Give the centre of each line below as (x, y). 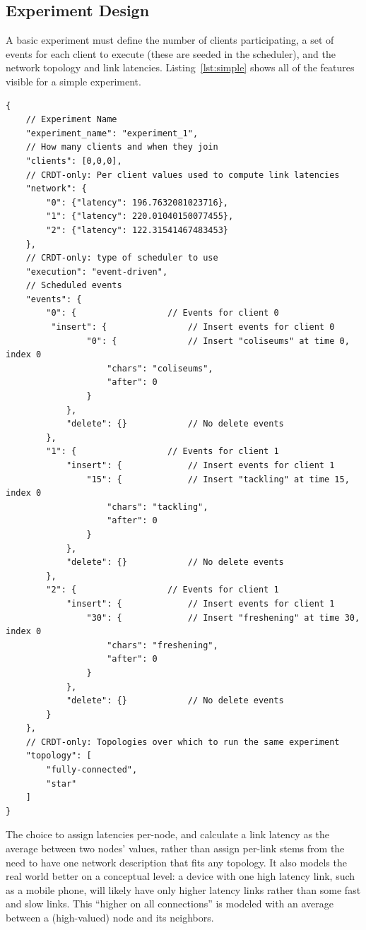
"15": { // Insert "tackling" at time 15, (218, 479)
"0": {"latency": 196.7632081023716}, (137, 202)
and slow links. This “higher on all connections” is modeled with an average (170, 904)
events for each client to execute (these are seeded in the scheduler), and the (171, 53)
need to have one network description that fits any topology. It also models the (176, 862)
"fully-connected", (92, 770)
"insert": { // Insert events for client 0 (193, 327)
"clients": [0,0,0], (74, 161)
